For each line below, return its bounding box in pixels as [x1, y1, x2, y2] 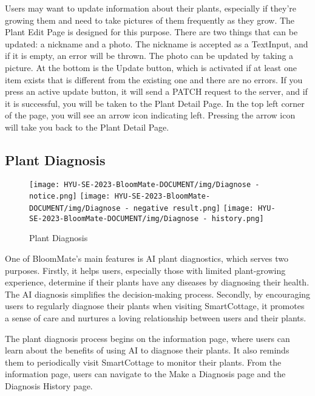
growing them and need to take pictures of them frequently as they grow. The [5, 13, 295, 26]
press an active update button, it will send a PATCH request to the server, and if [5, 85, 308, 98]
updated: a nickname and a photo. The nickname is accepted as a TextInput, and [5, 37, 308, 50]
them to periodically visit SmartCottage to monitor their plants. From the [5, 355, 282, 368]
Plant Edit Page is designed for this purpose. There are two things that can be [5, 26, 298, 38]
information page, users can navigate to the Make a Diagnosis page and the [5, 367, 286, 380]
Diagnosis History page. [5, 379, 93, 392]
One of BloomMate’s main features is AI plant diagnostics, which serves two [5, 251, 289, 264]
